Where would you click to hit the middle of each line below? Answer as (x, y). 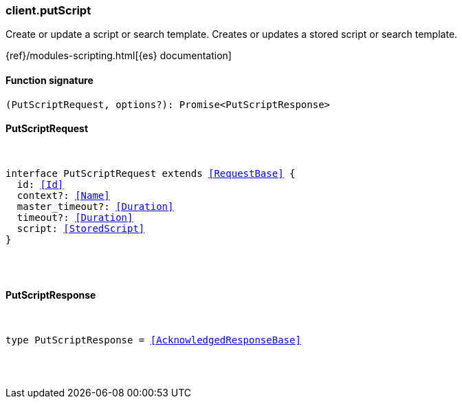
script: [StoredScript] (81, 228)
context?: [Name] (63, 195)
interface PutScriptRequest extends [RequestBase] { (151, 173)
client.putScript (48, 10)
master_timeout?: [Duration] (95, 206)
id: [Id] (40, 184)
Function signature (49, 80)
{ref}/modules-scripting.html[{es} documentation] (119, 56)
